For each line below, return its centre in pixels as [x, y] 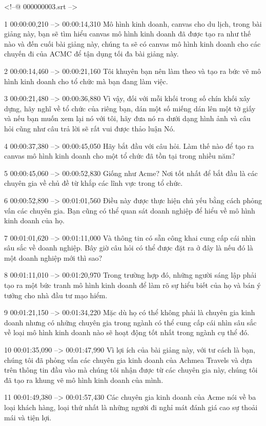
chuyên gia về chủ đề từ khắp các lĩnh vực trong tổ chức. [94, 183]
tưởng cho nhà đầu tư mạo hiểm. [56, 295]
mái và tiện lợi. [28, 417]
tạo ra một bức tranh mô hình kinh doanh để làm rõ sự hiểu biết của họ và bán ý [132, 285]
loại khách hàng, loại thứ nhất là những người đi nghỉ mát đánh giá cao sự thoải [131, 407]
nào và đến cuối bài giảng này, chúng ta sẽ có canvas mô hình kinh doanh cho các [132, 43]
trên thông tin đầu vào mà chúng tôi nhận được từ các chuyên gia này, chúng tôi [131, 370]
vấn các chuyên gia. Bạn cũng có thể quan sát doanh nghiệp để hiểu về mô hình [130, 210]
